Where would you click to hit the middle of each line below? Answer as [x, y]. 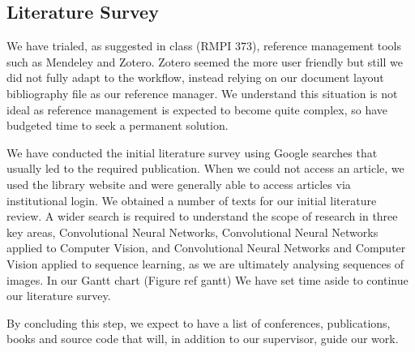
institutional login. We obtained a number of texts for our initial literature [192, 200]
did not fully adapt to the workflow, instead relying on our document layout [195, 77]
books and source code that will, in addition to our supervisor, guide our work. [203, 339]
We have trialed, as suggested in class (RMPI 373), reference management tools [204, 46]
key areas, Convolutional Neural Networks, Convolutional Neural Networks [193, 232]
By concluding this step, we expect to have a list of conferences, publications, [199, 322]
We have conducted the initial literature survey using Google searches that [192, 152]
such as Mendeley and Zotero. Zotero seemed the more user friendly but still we [205, 61]
